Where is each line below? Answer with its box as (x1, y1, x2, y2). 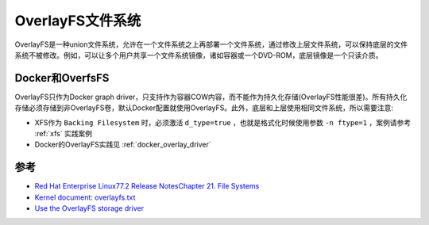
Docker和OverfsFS (14, 71, 110, 85)
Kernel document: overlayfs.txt (34, 193, 136, 202)
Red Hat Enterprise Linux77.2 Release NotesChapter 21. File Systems (34, 181, 260, 191)
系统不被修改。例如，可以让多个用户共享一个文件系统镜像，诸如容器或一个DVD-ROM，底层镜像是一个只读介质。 (14, 50, 383, 59)
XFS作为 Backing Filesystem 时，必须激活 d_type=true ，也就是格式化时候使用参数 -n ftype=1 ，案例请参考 (34, 117, 412, 127)
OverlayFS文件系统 (14, 12, 141, 29)
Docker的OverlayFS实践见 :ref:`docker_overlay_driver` (34, 139, 212, 150)
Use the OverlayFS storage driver (34, 204, 145, 213)
